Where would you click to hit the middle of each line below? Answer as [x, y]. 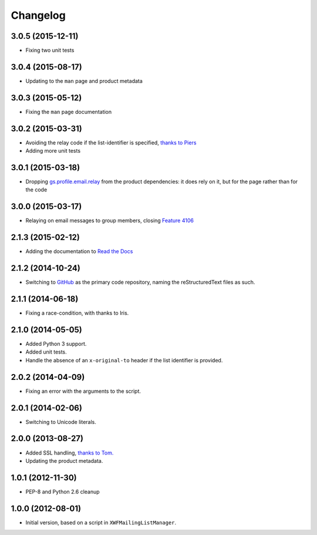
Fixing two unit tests [50, 51]
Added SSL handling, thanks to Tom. [70, 453]
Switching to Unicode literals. [61, 422]
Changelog [38, 15]
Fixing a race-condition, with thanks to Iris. [77, 313]
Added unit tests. [46, 352]
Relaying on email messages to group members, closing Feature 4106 [109, 221]
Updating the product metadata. [64, 460]
